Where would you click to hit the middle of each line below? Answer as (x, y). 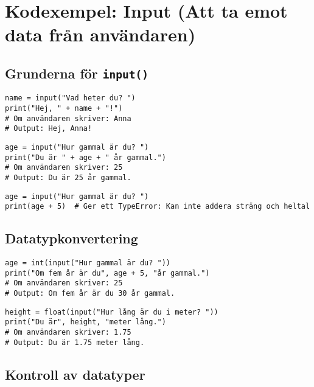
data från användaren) (100, 34)
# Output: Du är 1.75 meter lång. (75, 342)
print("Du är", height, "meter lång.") (85, 322)
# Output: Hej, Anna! (49, 129)
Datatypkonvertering (72, 238)
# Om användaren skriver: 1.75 (68, 333)
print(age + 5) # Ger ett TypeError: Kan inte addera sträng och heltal (158, 207)
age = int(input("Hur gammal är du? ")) (88, 263)
